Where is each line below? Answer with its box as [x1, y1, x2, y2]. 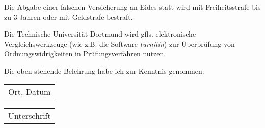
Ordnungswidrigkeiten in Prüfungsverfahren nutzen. [4, 48, 166, 59]
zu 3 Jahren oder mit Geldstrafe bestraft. [4, 11, 133, 22]
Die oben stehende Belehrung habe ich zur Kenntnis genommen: [4, 65, 204, 76]
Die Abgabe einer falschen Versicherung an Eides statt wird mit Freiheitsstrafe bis [4, 2, 261, 12]
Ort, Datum [8, 85, 51, 98]
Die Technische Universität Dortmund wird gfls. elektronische [4, 28, 196, 39]
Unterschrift [8, 109, 51, 121]
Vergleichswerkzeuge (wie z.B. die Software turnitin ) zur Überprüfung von [4, 38, 235, 49]
